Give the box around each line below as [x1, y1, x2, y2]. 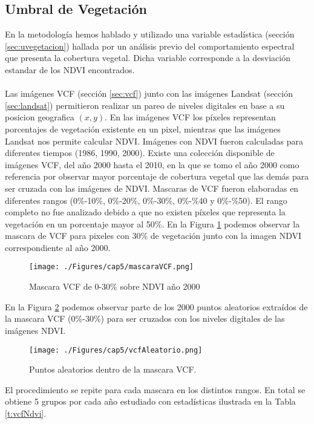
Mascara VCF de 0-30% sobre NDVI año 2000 [29, 280, 200, 293]
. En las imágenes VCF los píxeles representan [105, 111, 276, 123]
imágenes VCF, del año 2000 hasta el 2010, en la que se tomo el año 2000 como [5, 158, 299, 171]
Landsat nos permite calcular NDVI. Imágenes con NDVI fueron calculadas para [5, 134, 303, 147]
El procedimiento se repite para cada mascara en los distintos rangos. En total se [5, 383, 306, 396]
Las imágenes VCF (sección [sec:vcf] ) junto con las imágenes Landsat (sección [5, 87, 293, 100]
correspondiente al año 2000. [5, 241, 111, 253]
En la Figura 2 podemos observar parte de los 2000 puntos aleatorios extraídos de [5, 300, 308, 313]
